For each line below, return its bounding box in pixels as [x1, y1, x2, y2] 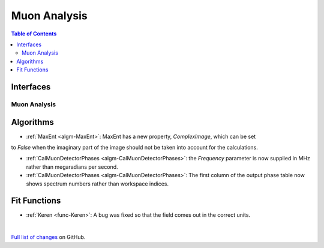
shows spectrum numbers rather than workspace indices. [26, 180, 169, 187]
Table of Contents [11, 30, 57, 37]
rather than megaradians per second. [26, 163, 118, 171]
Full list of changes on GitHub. [11, 234, 86, 241]
